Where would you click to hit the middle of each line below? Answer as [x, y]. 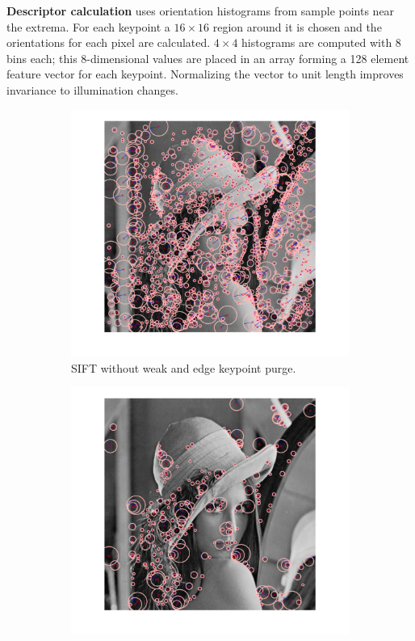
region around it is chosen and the [297, 26]
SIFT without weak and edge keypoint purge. [184, 367]
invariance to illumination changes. [92, 89]
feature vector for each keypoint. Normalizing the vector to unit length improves [205, 74]
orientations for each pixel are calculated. [109, 42]
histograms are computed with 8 [321, 42]
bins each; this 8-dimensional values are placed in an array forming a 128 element [208, 58]
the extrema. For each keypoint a [88, 26]
